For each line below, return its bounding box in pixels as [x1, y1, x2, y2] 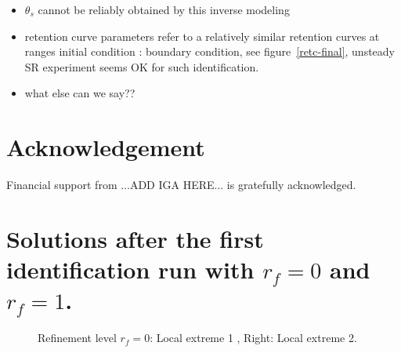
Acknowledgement [6, 131, 205, 163]
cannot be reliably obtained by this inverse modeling [38, 2, 290, 17]
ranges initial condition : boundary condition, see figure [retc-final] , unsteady [24, 43, 396, 60]
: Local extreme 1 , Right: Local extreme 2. [150, 329, 357, 346]
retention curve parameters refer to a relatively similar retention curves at [24, 27, 380, 44]
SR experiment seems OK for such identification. [24, 58, 259, 75]
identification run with [6, 253, 255, 286]
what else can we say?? [24, 85, 135, 101]
